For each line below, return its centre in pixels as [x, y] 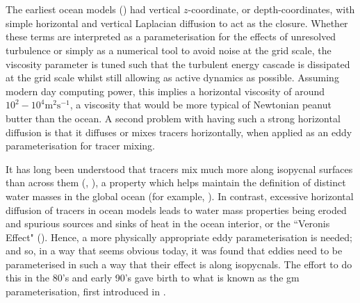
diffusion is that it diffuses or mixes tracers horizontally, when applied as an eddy [179, 132]
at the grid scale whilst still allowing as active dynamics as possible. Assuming [172, 77]
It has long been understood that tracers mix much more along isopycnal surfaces [179, 169]
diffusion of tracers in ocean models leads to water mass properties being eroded [176, 210]
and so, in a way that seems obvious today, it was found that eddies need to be [174, 251]
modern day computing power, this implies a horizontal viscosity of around [165, 91]
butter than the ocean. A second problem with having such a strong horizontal [173, 118]
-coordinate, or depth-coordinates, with [271, 9]
